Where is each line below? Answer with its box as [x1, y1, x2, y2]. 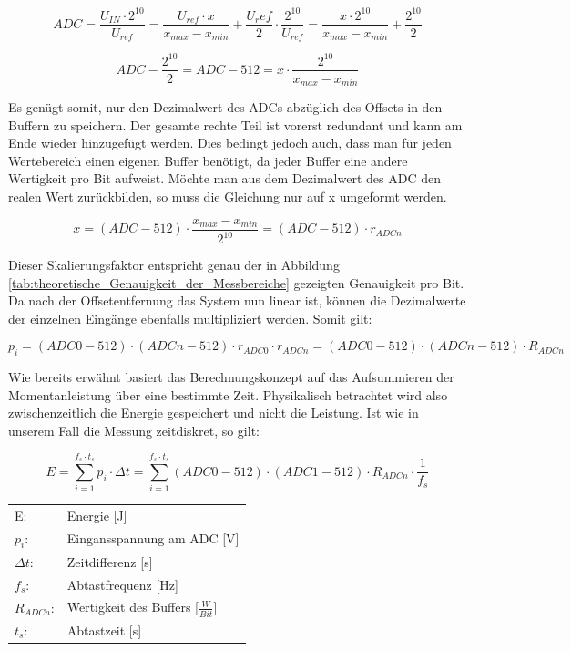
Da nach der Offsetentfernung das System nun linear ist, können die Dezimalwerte [8, 291, 466, 310]
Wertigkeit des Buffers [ [66, 597, 199, 616]
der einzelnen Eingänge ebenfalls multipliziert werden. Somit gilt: [8, 308, 372, 327]
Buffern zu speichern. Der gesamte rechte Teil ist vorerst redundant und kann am [8, 115, 463, 134]
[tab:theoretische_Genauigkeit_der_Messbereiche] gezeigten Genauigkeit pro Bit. [8, 273, 464, 292]
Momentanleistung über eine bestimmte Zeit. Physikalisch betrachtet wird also [8, 385, 448, 404]
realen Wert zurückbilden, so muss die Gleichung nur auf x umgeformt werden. [8, 187, 447, 205]
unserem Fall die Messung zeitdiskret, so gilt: [8, 420, 260, 439]
